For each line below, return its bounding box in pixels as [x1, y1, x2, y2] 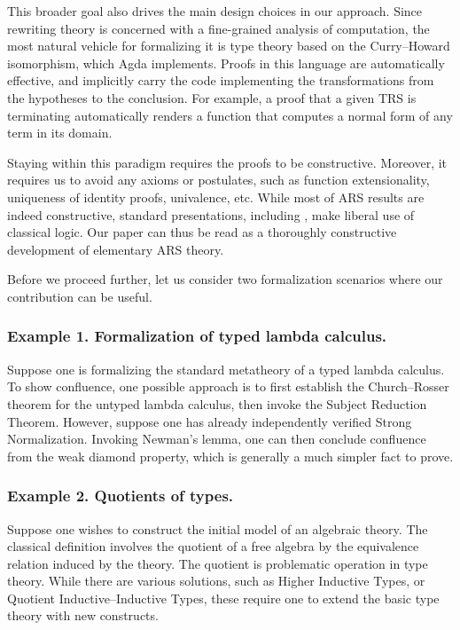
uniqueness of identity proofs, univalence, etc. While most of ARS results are [7, 187, 425, 206]
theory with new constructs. [7, 606, 159, 625]
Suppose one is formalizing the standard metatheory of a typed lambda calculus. [7, 359, 445, 378]
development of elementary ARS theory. [7, 240, 224, 258]
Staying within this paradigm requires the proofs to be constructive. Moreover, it [7, 153, 448, 171]
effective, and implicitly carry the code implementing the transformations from [7, 71, 434, 90]
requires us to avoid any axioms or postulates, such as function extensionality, [7, 170, 430, 189]
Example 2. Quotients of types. [7, 484, 234, 507]
